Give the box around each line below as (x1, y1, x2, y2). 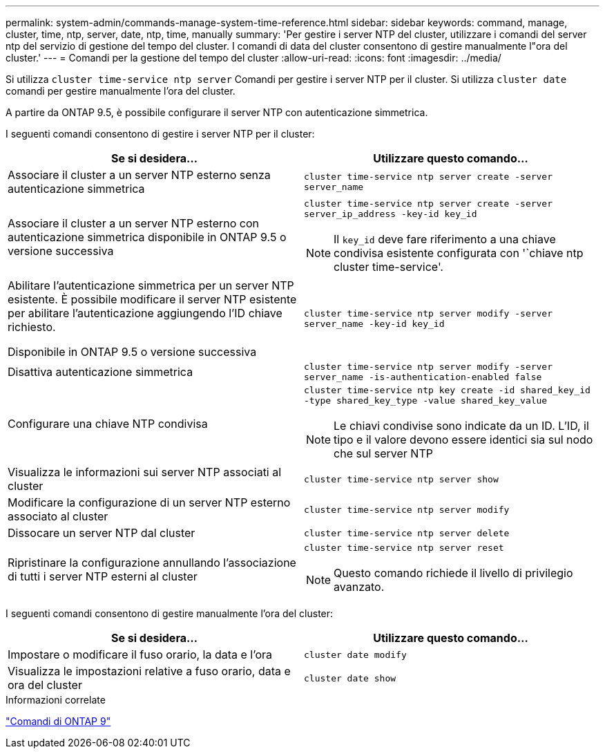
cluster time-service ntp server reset (304, 543, 504, 553)
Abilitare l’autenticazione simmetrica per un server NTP (8, 279, 294, 292)
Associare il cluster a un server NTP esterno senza (8, 168, 271, 182)
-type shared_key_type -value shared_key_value (304, 395, 548, 406)
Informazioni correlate (6, 694, 106, 706)
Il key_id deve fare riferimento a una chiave (334, 232, 556, 246)
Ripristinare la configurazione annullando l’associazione (8, 555, 296, 569)
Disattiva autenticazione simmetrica (8, 365, 193, 379)
